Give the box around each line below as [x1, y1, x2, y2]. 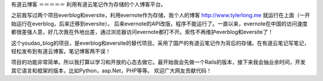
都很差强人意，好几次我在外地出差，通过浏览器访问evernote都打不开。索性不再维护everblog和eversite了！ [11, 29, 273, 36]
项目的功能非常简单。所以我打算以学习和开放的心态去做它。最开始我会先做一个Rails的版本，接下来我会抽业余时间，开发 [11, 58, 306, 66]
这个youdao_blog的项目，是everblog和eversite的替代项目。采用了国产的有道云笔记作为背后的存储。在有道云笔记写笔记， [11, 39, 310, 46]
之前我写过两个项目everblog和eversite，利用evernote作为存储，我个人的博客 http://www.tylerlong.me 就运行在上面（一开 [11, 12, 310, 19]
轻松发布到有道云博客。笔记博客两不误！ [11, 48, 111, 55]
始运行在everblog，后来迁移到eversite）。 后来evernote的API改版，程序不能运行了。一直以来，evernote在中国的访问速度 [11, 20, 308, 27]
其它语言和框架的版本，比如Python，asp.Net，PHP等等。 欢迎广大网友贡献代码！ [11, 67, 212, 74]
